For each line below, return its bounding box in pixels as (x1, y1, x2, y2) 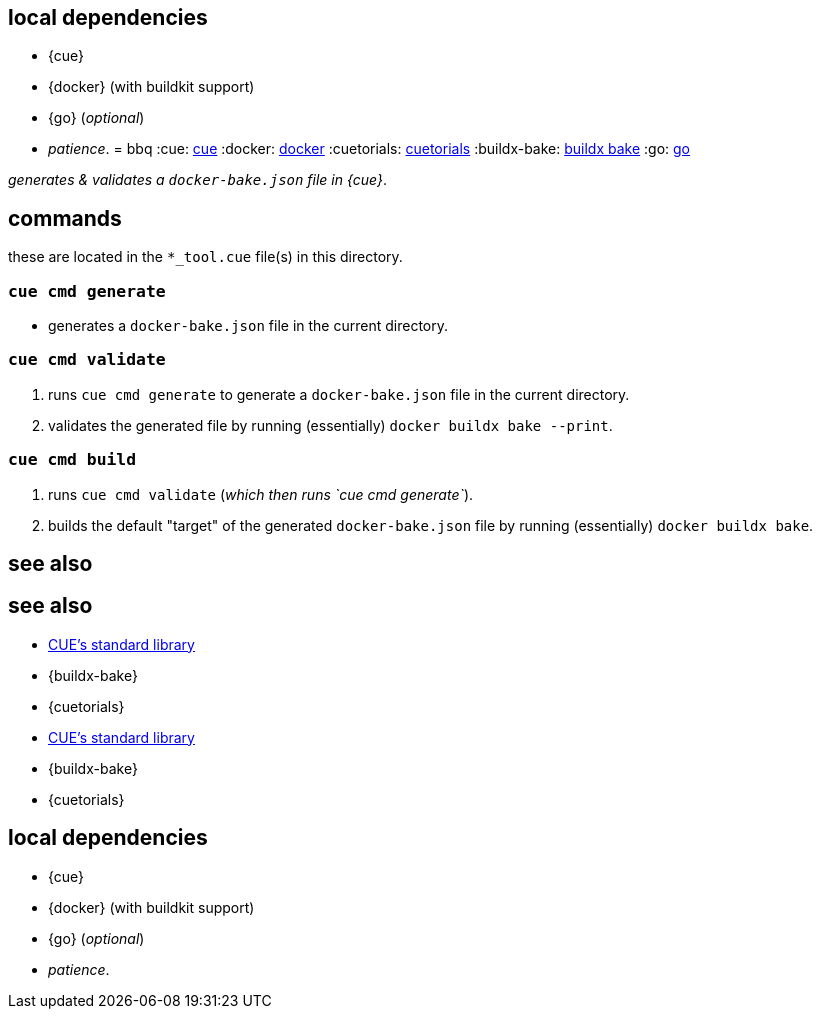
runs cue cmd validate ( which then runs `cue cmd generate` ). (48, 485, 474, 503)
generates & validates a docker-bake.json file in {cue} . (8, 171, 388, 189)
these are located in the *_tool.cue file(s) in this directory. (8, 248, 403, 266)
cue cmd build (8, 450, 137, 470)
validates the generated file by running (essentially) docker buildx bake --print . (48, 416, 613, 434)
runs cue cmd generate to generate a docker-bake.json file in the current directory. (48, 385, 630, 403)
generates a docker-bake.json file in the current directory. (48, 317, 448, 335)
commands (8, 205, 122, 231)
